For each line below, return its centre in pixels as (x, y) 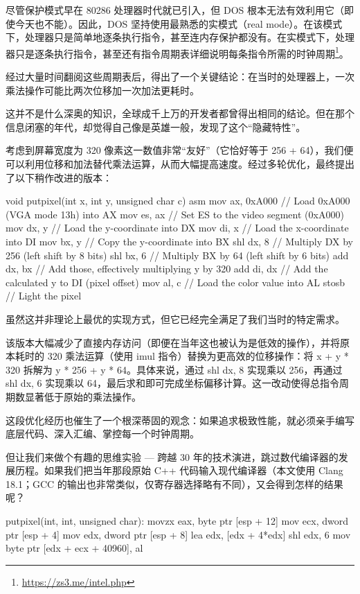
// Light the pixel (44, 296)
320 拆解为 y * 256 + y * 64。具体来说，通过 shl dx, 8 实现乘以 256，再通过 (174, 369)
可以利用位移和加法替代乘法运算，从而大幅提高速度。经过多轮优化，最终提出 (180, 164)
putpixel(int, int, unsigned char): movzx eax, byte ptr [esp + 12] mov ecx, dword (177, 521)
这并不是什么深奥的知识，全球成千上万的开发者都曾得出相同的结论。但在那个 (180, 113)
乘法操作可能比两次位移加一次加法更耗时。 (102, 90)
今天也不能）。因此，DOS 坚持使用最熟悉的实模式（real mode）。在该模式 (179, 23)
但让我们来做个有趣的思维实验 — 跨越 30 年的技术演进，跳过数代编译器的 (172, 456)
